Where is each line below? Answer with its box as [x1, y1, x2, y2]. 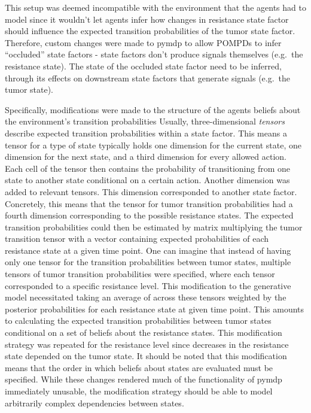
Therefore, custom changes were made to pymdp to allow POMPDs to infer [5, 36, 282, 48]
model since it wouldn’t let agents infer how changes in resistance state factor [5, 13, 289, 25]
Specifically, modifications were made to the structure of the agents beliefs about [5, 103, 301, 116]
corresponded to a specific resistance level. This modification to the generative [5, 279, 291, 291]
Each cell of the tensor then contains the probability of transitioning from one [5, 162, 291, 174]
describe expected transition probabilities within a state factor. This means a [5, 126, 287, 139]
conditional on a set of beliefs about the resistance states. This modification [5, 326, 282, 339]
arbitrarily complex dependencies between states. [5, 396, 184, 409]
